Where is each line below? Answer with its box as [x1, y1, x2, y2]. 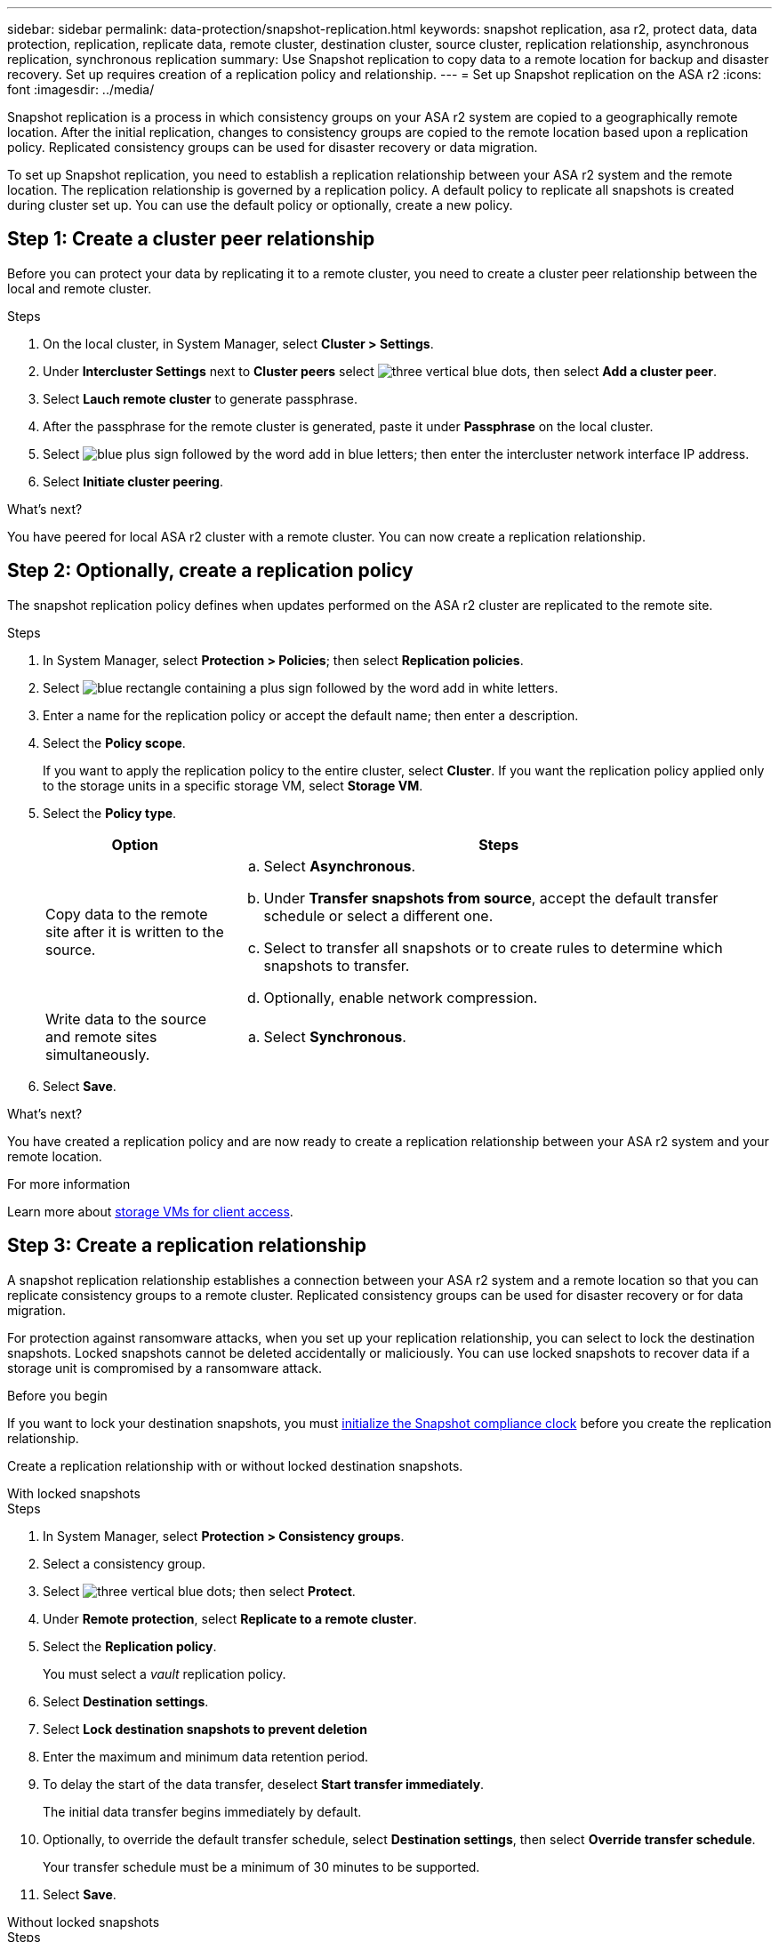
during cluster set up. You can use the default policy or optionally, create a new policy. [7, 197, 513, 213]
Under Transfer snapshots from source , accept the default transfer [263, 888, 719, 907]
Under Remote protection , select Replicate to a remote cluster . [43, 1610, 417, 1626]
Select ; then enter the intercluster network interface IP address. [43, 445, 750, 461]
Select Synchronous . [263, 1027, 406, 1046]
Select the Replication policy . [43, 1638, 217, 1654]
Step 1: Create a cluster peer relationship [7, 228, 375, 251]
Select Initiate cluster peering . [43, 473, 223, 489]
